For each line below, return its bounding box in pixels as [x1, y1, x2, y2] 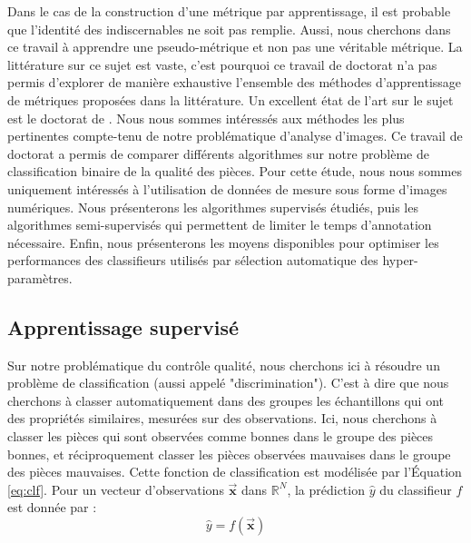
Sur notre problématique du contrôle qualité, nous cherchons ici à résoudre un [7, 355, 440, 374]
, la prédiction [287, 479, 365, 499]
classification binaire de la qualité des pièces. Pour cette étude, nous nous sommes [7, 162, 462, 181]
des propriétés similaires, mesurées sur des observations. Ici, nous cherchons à [7, 409, 437, 428]
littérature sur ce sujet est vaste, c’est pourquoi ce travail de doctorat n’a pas [7, 54, 437, 74]
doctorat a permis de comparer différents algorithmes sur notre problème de [7, 143, 429, 163]
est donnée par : [7, 498, 97, 517]
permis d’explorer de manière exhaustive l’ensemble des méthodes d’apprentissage [7, 73, 462, 92]
